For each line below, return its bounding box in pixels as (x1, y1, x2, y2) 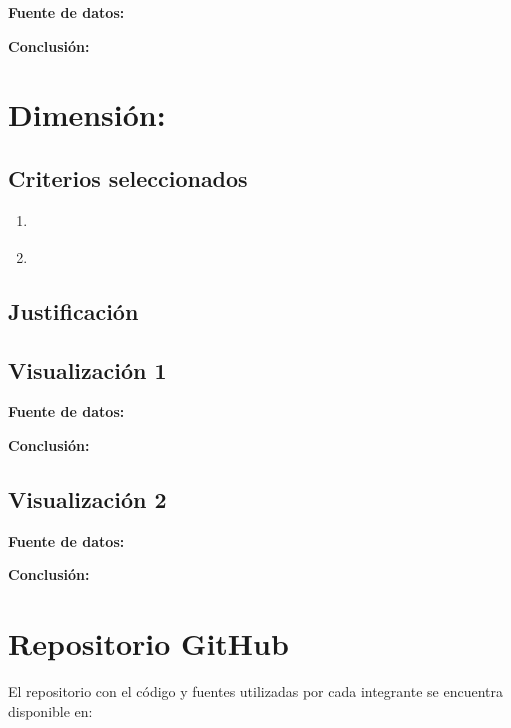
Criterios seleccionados (8, 162, 248, 193)
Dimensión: (8, 94, 166, 135)
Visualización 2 (8, 483, 167, 514)
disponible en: (8, 700, 93, 721)
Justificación (8, 295, 139, 326)
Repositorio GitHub (8, 623, 289, 664)
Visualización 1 (8, 354, 167, 385)
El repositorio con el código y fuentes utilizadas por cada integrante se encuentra (8, 681, 503, 702)
